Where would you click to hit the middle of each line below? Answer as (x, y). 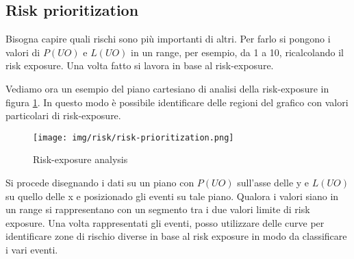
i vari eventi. (32, 249)
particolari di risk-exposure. (63, 115)
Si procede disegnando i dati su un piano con (100, 183)
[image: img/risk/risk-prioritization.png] (134, 137)
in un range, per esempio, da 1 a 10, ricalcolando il (238, 52)
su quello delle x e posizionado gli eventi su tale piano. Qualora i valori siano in (172, 196)
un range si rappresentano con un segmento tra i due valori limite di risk (158, 209)
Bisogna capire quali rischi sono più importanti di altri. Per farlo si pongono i (168, 39)
